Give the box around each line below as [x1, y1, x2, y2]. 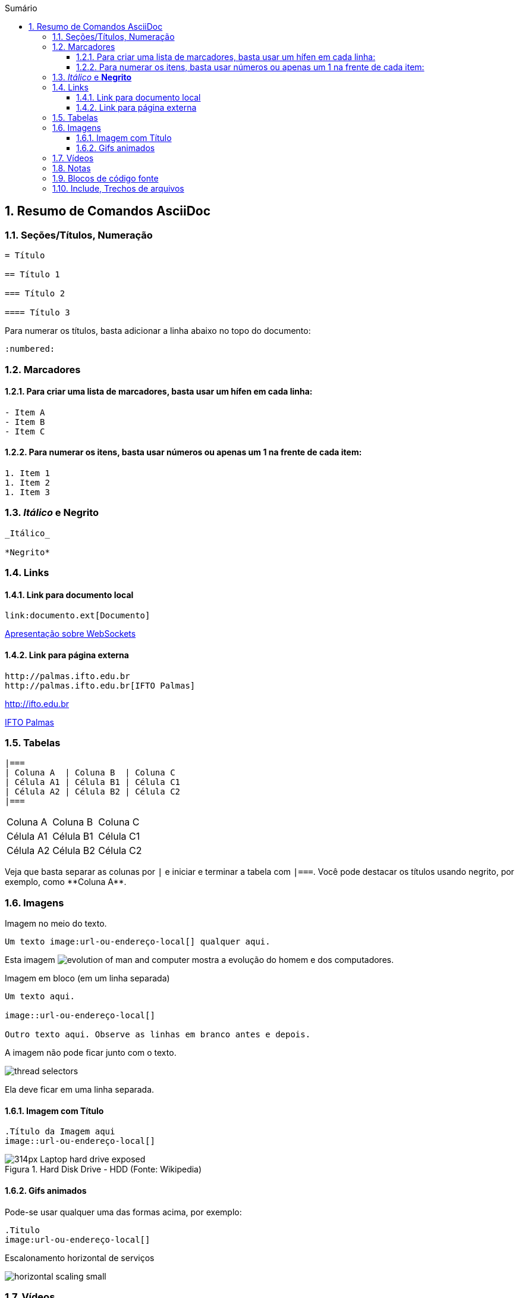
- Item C [5, 426, 45, 436]
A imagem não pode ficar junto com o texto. [5, 1047, 177, 1058]
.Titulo [5, 1225, 40, 1235]
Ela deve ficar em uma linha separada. [5, 1084, 155, 1095]
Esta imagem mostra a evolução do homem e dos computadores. [5, 955, 394, 965]
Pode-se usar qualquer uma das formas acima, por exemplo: [5, 1206, 242, 1217]
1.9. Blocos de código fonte [52, 173, 159, 183]
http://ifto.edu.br [5, 698, 69, 709]
